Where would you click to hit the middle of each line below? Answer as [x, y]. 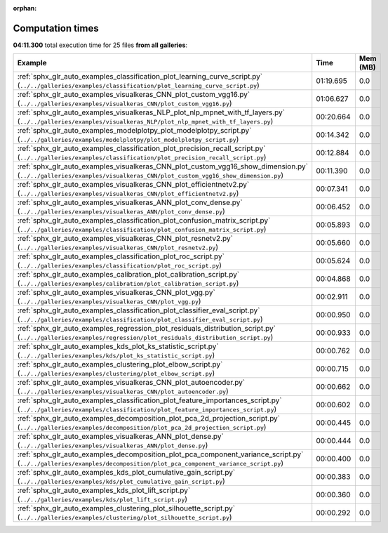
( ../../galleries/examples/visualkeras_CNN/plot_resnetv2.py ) [118, 247]
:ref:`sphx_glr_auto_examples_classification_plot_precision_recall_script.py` [141, 149]
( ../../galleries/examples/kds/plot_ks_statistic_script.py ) [116, 355]
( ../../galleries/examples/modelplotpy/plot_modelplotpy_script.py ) [128, 139]
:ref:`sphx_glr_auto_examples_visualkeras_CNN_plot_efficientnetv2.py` [133, 185]
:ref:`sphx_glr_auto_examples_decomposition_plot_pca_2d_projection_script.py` [149, 419]
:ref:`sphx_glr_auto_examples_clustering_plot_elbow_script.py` [120, 364]
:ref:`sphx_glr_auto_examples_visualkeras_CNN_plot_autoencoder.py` [131, 383]
